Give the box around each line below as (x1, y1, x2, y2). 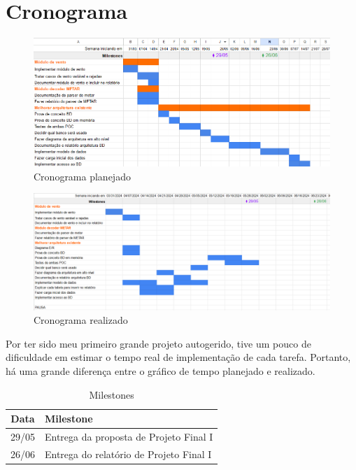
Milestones (89, 387, 134, 401)
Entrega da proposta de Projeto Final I (45, 429, 213, 444)
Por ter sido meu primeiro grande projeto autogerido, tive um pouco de (6, 336, 311, 350)
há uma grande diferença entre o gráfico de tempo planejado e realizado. (6, 364, 315, 378)
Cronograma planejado (34, 169, 131, 183)
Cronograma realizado (34, 313, 128, 327)
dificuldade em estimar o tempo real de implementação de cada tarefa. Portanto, (6, 350, 351, 364)
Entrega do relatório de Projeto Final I (45, 446, 212, 461)
